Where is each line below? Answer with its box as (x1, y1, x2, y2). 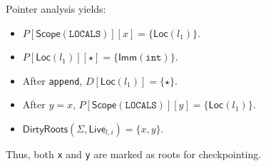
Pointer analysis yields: (6, 1, 106, 16)
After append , (22, 73, 83, 88)
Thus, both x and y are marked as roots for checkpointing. (6, 147, 262, 162)
